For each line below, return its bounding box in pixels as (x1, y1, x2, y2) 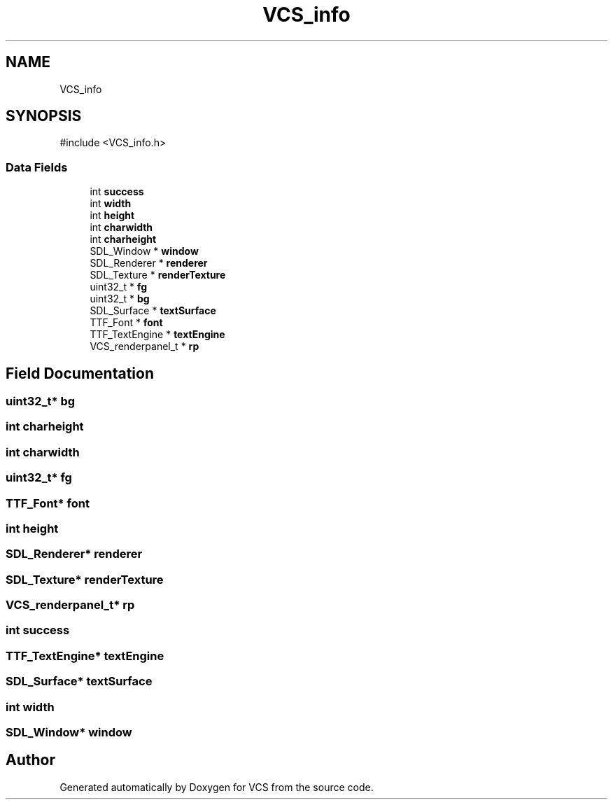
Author (6, 751, 55, 769)
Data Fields (6, 160, 68, 174)
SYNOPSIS (6, 107, 82, 125)
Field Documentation (6, 364, 154, 382)
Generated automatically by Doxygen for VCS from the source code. (59, 780, 374, 793)
